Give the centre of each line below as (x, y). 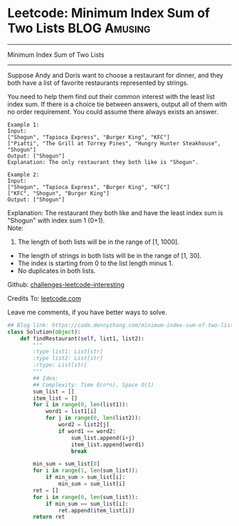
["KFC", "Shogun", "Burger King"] (59, 193)
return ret (49, 517)
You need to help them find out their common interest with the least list (111, 96)
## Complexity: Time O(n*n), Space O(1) (94, 385)
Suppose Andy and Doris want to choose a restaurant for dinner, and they (116, 75)
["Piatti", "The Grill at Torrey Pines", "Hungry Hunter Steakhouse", (114, 143)
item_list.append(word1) (107, 444)
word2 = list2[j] (84, 425)
